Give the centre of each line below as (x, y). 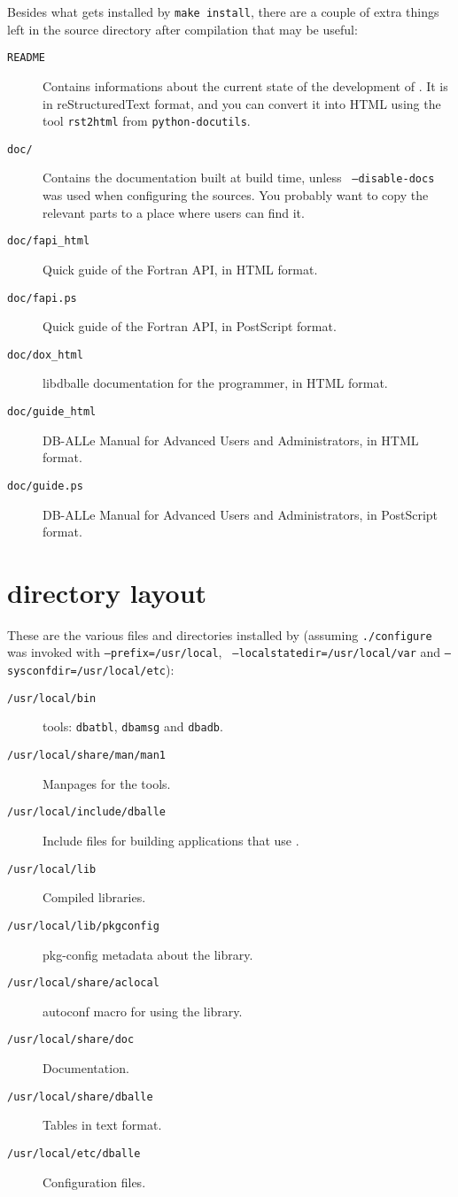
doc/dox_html (45, 355)
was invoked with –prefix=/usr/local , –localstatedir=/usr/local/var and (224, 652)
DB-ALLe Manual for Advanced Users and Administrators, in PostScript (241, 514)
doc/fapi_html (49, 241)
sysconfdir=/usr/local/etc (86, 672)
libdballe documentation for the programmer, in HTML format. (215, 383)
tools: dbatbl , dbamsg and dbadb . (133, 726)
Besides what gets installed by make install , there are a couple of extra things (223, 12)
